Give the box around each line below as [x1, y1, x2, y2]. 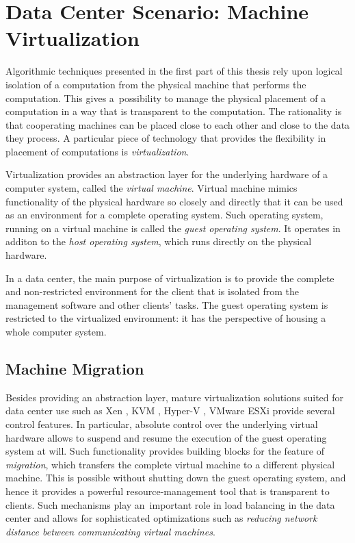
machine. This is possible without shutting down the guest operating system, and [5, 470, 346, 485]
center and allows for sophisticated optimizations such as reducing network [5, 511, 317, 525]
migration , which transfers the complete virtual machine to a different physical [5, 457, 335, 471]
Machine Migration [5, 357, 144, 379]
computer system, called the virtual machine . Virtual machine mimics [5, 181, 298, 195]
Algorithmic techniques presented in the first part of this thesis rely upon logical [5, 64, 343, 78]
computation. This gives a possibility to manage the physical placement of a [5, 90, 326, 105]
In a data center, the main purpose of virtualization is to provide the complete [5, 270, 334, 285]
